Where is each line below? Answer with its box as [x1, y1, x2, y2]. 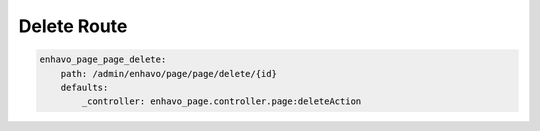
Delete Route [18, 15, 128, 37]
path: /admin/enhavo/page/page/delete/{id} [60, 68, 277, 79]
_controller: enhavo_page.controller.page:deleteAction [81, 96, 362, 107]
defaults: [60, 81, 109, 93]
